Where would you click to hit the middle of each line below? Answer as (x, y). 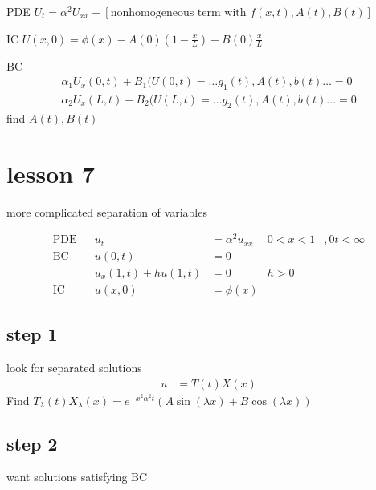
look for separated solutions (74, 368)
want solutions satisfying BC (77, 477)
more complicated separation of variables (107, 211)
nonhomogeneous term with (178, 13)
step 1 (32, 334)
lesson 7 (51, 173)
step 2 (32, 443)
